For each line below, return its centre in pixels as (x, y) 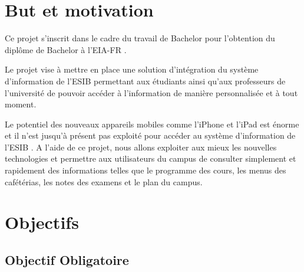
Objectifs (42, 222)
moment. (21, 104)
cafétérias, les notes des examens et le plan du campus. (104, 181)
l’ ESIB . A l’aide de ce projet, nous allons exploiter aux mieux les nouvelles (141, 147)
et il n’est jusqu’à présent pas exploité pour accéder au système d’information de (150, 135)
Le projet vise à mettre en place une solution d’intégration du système (132, 69)
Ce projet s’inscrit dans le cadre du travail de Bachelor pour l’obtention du (140, 38)
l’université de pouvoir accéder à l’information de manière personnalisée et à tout (151, 92)
